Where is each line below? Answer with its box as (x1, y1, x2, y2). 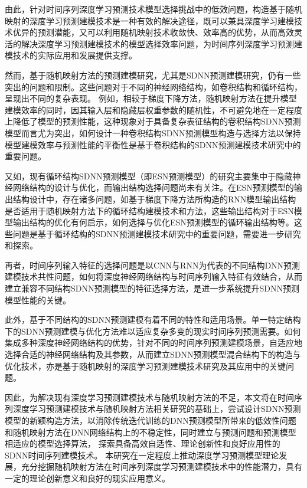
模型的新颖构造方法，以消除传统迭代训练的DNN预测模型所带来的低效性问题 (5, 414, 296, 426)
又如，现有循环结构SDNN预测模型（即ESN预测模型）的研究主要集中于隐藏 (5, 169, 293, 182)
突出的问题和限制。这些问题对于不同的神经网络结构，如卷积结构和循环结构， (5, 80, 302, 93)
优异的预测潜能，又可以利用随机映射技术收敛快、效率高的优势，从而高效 (12, 26, 294, 38)
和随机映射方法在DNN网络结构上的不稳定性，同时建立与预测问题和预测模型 (5, 425, 296, 438)
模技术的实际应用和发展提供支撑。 (5, 49, 137, 61)
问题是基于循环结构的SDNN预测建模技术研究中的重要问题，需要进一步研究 (12, 227, 301, 240)
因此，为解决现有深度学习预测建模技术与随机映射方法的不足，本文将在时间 (5, 391, 294, 403)
